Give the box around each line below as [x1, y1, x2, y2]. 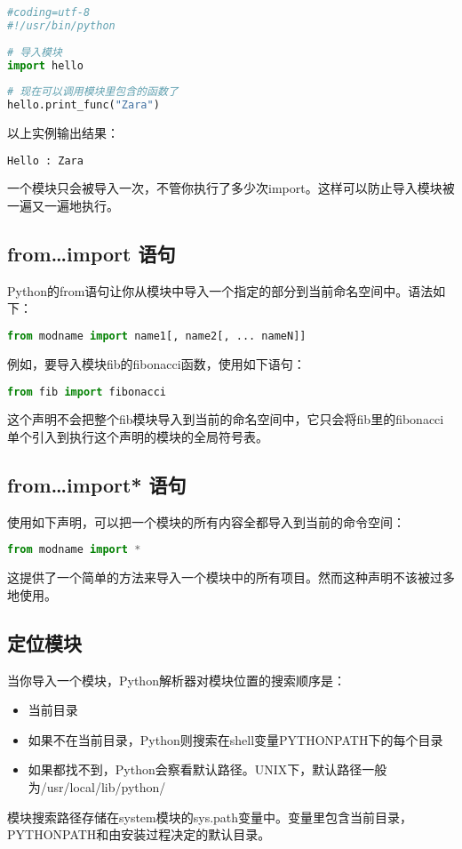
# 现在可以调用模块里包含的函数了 [7, 85, 179, 99]
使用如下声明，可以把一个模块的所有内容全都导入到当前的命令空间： [7, 512, 405, 531]
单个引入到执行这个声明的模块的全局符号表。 [7, 427, 268, 445]
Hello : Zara [7, 154, 84, 167]
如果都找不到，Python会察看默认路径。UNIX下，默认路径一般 [28, 760, 387, 779]
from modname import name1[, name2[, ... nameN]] [7, 330, 307, 343]
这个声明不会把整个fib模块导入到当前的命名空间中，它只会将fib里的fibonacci [7, 410, 444, 429]
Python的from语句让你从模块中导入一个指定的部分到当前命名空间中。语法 [7, 281, 434, 300]
